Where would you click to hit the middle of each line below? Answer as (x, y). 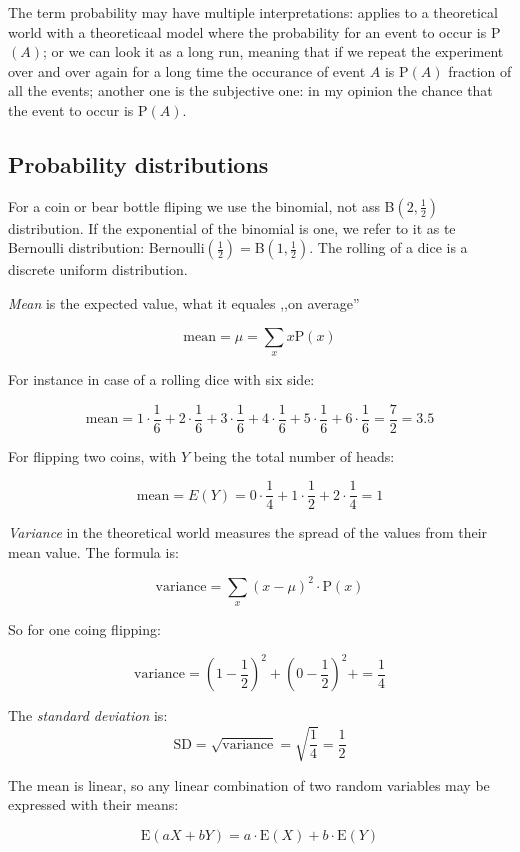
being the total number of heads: (294, 455)
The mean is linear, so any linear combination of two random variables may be (249, 784)
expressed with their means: (93, 804)
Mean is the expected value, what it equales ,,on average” (184, 302)
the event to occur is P (78, 109)
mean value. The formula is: (93, 551)
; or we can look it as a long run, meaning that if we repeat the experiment (273, 51)
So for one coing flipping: (84, 629)
